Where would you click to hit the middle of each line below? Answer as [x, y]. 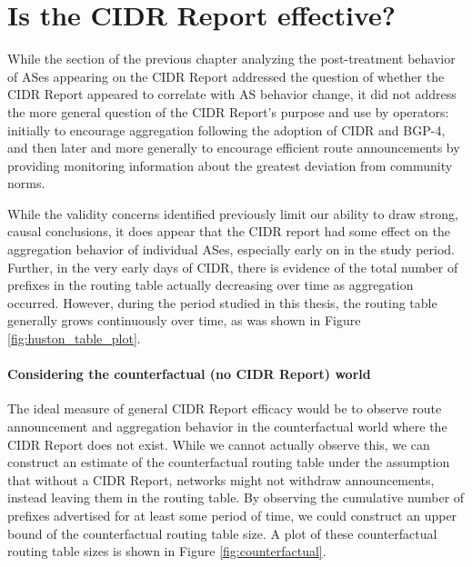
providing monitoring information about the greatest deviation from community [230, 165]
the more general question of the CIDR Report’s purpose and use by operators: [228, 111]
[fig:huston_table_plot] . [74, 338]
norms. [26, 183]
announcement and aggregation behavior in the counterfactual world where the [227, 427]
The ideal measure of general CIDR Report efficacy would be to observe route [225, 408]
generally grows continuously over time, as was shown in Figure [184, 320]
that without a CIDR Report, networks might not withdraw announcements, [221, 479]
